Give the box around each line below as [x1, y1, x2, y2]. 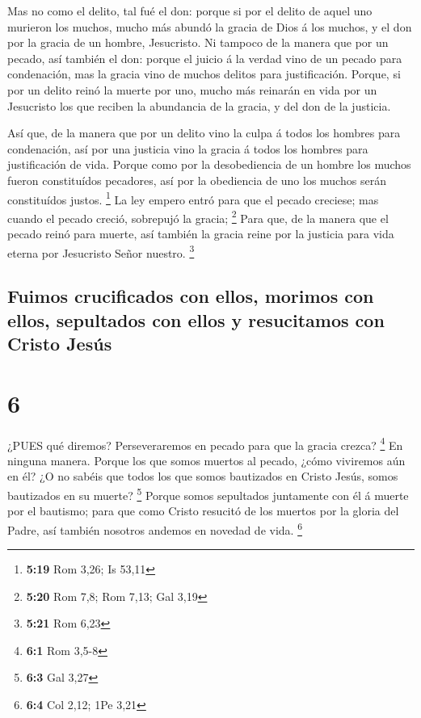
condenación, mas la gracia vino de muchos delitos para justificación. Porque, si [7, 65, 401, 82]
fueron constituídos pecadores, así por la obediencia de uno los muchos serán [7, 171, 386, 188]
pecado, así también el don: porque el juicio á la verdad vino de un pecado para [7, 49, 402, 66]
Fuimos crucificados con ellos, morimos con [7, 283, 374, 309]
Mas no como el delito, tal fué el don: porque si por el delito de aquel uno [7, 2, 373, 19]
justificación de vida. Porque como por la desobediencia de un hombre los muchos [7, 156, 411, 173]
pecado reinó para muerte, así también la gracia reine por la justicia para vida [7, 225, 394, 242]
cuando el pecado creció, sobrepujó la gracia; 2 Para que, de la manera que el [7, 207, 389, 226]
